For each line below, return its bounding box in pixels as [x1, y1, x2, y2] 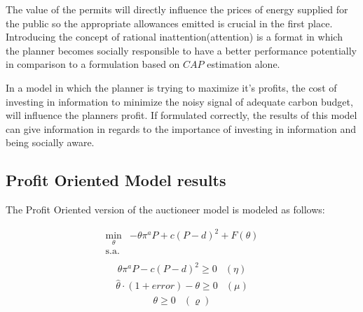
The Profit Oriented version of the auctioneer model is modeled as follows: [6, 202, 325, 217]
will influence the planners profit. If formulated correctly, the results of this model [6, 108, 357, 122]
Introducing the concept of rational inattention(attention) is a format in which [6, 29, 343, 44]
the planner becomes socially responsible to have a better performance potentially [6, 43, 357, 57]
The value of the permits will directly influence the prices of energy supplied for [6, 2, 348, 16]
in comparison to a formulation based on [6, 57, 180, 71]
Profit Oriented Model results [6, 169, 226, 191]
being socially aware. [6, 135, 95, 150]
